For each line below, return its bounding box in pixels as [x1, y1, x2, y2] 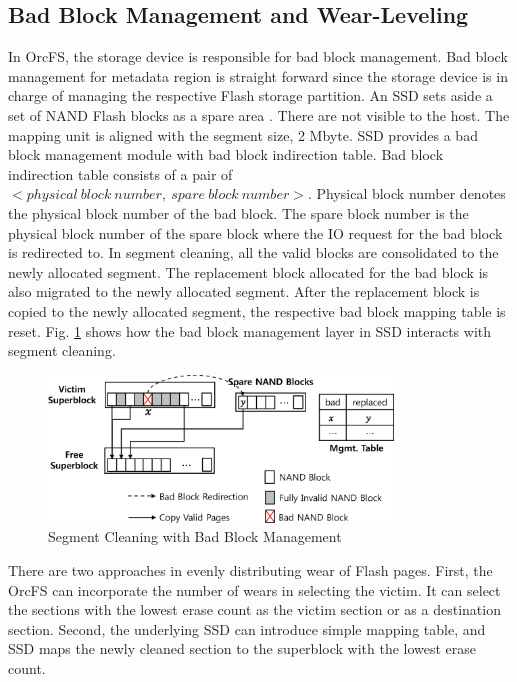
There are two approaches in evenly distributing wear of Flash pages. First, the [8, 560, 493, 581]
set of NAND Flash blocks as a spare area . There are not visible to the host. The [8, 104, 510, 125]
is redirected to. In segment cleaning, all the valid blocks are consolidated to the [8, 242, 499, 263]
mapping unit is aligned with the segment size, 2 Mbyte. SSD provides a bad [8, 124, 478, 145]
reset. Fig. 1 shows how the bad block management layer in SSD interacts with [8, 320, 492, 341]
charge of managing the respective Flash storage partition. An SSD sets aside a [8, 85, 493, 106]
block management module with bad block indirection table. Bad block [8, 144, 444, 165]
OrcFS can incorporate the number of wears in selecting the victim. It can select [8, 579, 501, 600]
